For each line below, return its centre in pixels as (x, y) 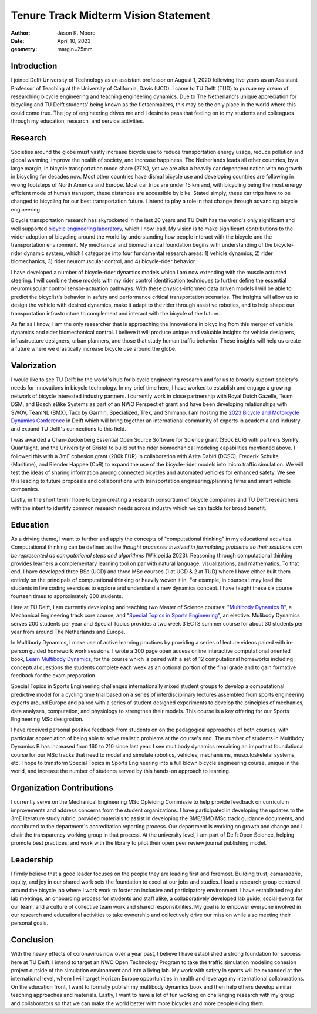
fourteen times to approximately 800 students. (67, 596)
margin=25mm (75, 49)
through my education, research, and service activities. (77, 121)
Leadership (32, 860)
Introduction (34, 66)
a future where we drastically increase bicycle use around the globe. (94, 349)
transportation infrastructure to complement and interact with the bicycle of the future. (115, 313)
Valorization (34, 365)
